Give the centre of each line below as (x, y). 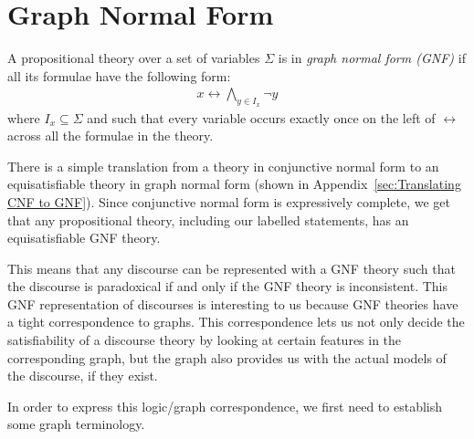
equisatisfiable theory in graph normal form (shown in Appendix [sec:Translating (234, 184)
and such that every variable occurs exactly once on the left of (261, 117)
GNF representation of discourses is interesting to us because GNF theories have (233, 303)
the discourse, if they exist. (83, 376)
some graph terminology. (76, 424)
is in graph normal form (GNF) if (372, 58)
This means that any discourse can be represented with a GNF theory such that (232, 268)
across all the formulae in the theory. (111, 136)
